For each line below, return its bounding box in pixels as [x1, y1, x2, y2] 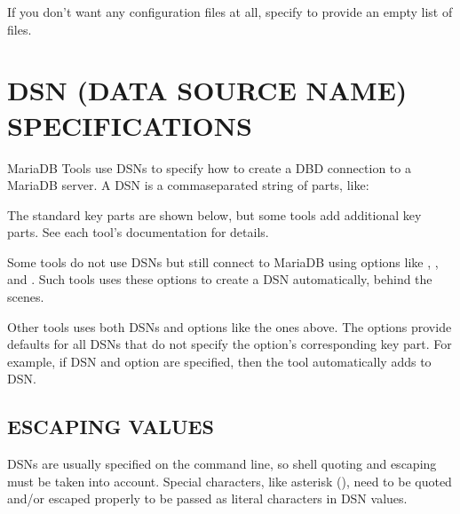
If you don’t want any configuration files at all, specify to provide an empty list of [7, 3, 453, 20]
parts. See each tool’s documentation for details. [7, 223, 269, 241]
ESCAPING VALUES [7, 413, 214, 440]
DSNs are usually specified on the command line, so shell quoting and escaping [7, 455, 437, 473]
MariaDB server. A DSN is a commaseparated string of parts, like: [7, 176, 369, 194]
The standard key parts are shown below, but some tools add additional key [7, 205, 422, 224]
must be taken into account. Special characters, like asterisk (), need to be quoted [7, 471, 452, 490]
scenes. [7, 288, 44, 306]
